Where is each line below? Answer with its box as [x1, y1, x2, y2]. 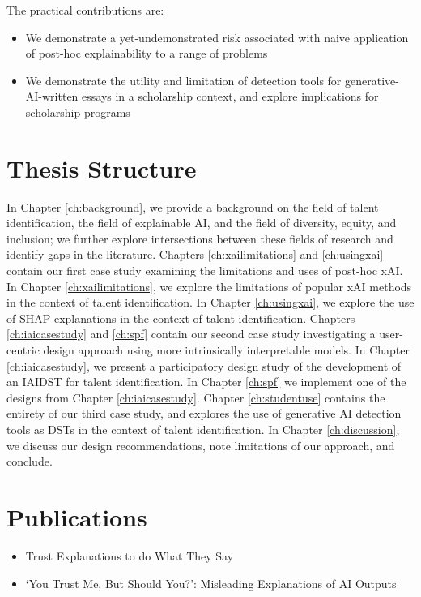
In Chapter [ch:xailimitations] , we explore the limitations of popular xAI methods [6, 277, 412, 294]
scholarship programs [25, 103, 130, 120]
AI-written [25, 88, 79, 105]
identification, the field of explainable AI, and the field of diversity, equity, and [6, 214, 397, 231]
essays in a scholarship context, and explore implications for [82, 88, 379, 105]
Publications [6, 500, 147, 533]
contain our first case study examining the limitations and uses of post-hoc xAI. [6, 262, 403, 279]
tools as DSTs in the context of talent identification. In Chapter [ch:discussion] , [6, 421, 400, 437]
